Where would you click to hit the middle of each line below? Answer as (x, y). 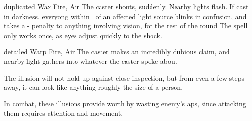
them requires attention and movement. (63, 113)
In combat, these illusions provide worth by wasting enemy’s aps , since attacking (125, 103)
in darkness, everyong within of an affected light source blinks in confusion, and (125, 16)
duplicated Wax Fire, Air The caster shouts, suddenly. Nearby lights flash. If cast (126, 6)
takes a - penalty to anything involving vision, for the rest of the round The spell (126, 26)
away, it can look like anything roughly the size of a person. (94, 87)
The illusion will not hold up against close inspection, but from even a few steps (124, 77)
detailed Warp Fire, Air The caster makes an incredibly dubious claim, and (117, 51)
